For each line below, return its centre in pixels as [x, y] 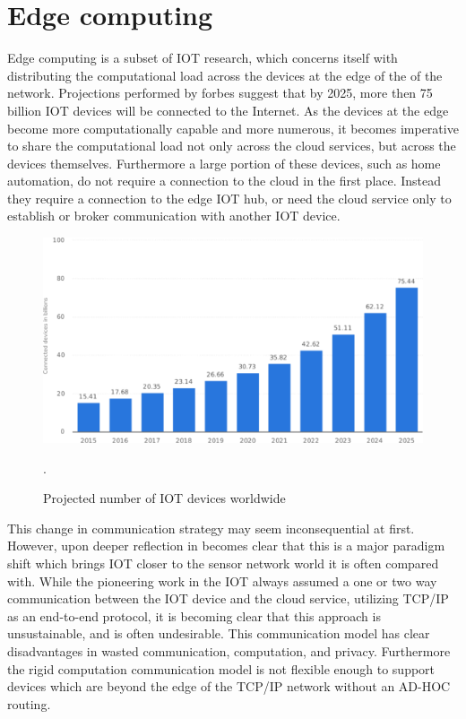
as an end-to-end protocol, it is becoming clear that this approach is [194, 615]
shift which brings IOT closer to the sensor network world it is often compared [223, 563]
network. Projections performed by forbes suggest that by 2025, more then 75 [220, 93]
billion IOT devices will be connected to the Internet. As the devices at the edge [228, 110]
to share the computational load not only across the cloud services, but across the [232, 146]
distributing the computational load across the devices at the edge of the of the [225, 75]
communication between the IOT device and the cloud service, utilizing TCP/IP [228, 598]
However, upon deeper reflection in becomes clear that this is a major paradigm [226, 546]
